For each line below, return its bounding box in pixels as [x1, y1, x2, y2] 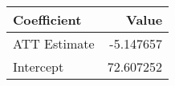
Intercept [13, 57, 64, 76]
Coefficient [13, 10, 82, 29]
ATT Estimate [13, 34, 95, 53]
